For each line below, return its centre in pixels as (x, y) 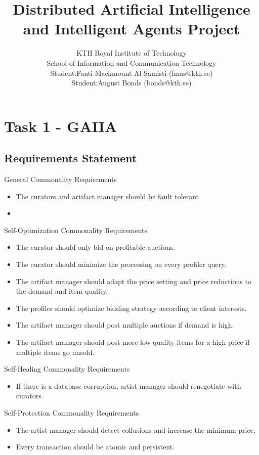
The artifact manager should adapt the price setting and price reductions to (134, 281)
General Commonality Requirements (60, 179)
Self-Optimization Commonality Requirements (76, 230)
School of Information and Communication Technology (132, 62)
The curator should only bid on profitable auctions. (95, 247)
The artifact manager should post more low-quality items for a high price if (133, 342)
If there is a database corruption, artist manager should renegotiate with (128, 385)
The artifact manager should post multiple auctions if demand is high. (125, 325)
